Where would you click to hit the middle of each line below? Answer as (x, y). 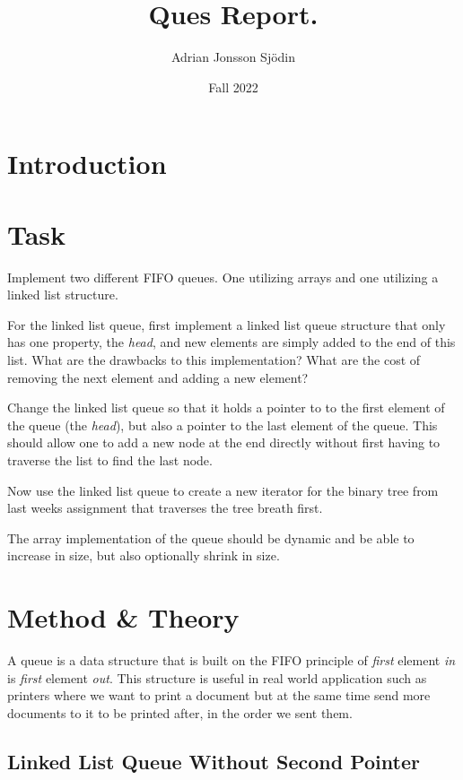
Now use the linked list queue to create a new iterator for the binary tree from (223, 490)
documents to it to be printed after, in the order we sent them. (180, 712)
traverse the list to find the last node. (110, 459)
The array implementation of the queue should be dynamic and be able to (211, 537)
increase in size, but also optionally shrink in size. (144, 555)
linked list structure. (63, 295)
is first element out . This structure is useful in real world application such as (217, 677)
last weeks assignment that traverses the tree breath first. (165, 508)
